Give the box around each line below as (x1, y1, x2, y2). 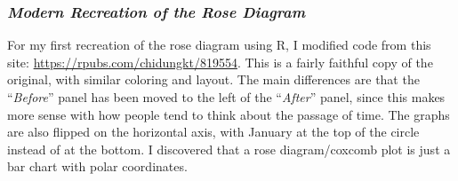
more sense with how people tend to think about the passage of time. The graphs (7, 105, 450, 123)
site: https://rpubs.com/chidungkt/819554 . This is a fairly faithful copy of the (7, 52, 433, 71)
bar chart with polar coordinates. (7, 157, 188, 176)
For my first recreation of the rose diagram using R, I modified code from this (7, 35, 431, 54)
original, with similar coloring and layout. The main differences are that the (7, 70, 420, 89)
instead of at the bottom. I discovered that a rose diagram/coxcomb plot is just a (7, 139, 451, 158)
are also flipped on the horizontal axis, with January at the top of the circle (7, 122, 420, 141)
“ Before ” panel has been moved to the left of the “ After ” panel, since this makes (7, 88, 446, 106)
